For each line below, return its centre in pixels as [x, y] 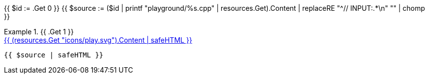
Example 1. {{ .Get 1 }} [39, 32]
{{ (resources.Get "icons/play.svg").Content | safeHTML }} [98, 40]
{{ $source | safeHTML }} [54, 55]
